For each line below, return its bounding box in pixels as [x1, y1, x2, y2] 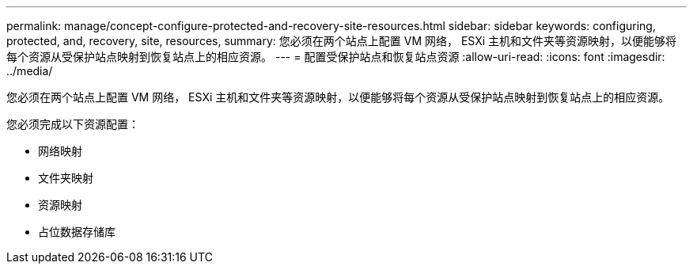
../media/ [6, 64, 53, 78]
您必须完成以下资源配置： [6, 117, 139, 131]
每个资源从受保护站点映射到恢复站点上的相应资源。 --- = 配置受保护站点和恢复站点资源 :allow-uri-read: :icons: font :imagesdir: [6, 50, 665, 63]
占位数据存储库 [38, 225, 116, 238]
